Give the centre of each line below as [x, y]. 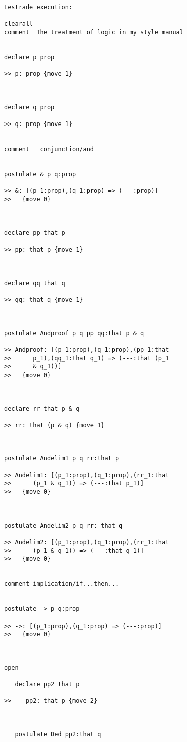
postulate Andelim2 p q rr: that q [63, 525]
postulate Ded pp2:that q [58, 735]
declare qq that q [35, 283]
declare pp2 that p [47, 685]
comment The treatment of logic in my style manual [94, 32]
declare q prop [29, 107]
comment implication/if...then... [62, 584]
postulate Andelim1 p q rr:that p [62, 459]
